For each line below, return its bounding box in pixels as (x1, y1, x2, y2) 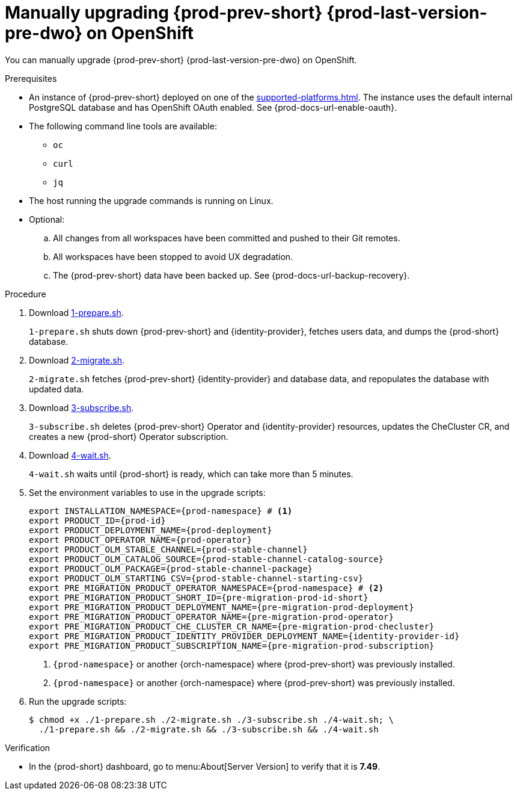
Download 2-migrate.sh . (29, 354, 124, 365)
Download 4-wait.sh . (29, 450, 111, 460)
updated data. (29, 383, 84, 394)
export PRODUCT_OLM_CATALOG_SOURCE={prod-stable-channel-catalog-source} (29, 554, 384, 564)
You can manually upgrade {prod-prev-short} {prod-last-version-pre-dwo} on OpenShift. (5, 54, 357, 65)
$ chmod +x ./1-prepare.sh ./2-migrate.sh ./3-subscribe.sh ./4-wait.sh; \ (29, 714, 394, 725)
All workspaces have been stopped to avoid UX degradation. (53, 251, 293, 262)
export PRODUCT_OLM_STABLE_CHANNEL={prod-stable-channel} (29, 544, 308, 554)
